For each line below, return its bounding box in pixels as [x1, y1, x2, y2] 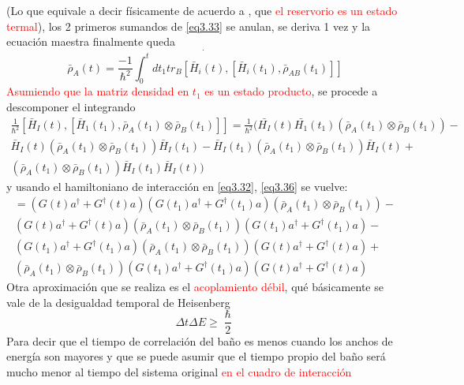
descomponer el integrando [6, 98, 136, 114]
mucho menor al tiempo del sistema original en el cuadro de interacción [6, 363, 352, 379]
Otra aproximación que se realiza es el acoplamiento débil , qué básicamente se [6, 278, 384, 295]
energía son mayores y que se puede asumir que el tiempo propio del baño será [6, 348, 386, 364]
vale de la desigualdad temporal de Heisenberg [6, 293, 230, 310]
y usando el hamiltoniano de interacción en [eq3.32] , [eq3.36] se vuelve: [6, 178, 348, 194]
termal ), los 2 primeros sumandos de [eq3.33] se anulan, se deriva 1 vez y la [6, 17, 371, 34]
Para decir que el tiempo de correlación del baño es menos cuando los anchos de [6, 332, 393, 349]
